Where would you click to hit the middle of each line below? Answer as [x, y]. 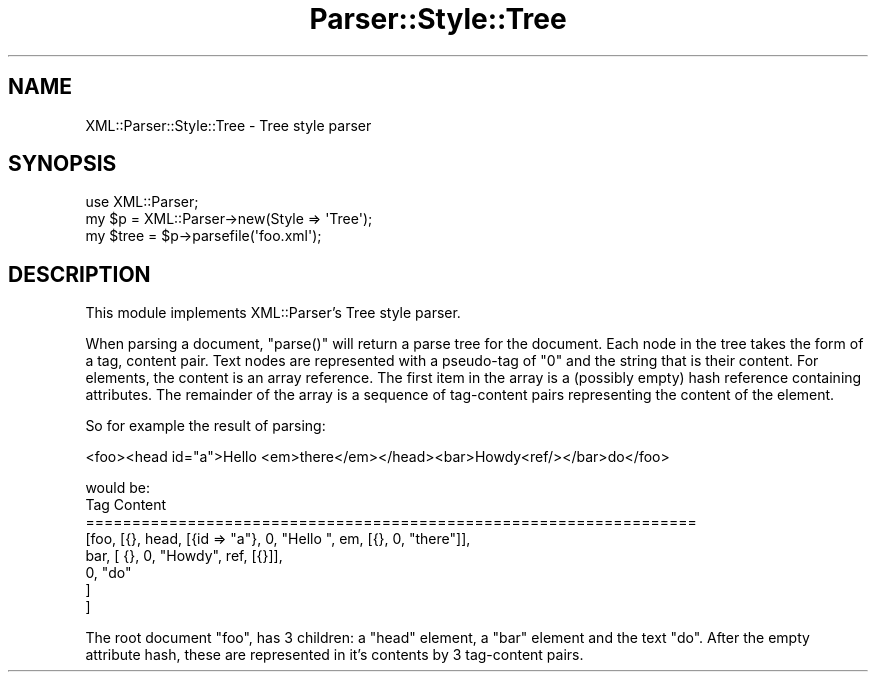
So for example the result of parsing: [205, 426]
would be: [117, 488]
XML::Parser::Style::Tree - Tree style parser [228, 125]
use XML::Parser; [142, 202]
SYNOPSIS [62, 164]
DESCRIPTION [79, 274]
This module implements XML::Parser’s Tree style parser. [273, 313]
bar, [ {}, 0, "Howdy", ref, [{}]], [184, 556]
